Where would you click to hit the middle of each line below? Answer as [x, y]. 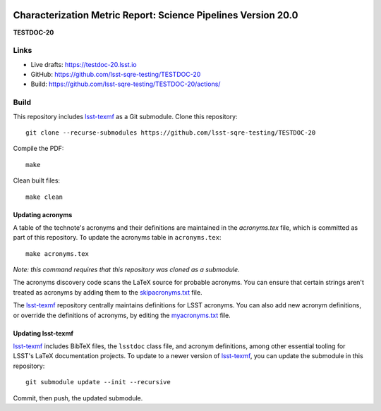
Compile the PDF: [38, 149]
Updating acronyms [43, 214]
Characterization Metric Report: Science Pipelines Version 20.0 [156, 15]
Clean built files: [36, 180]
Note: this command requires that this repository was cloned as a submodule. [126, 270]
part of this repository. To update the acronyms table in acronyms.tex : [117, 238]
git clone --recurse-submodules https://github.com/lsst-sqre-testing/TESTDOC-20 [171, 133]
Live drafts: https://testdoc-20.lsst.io [84, 64]
